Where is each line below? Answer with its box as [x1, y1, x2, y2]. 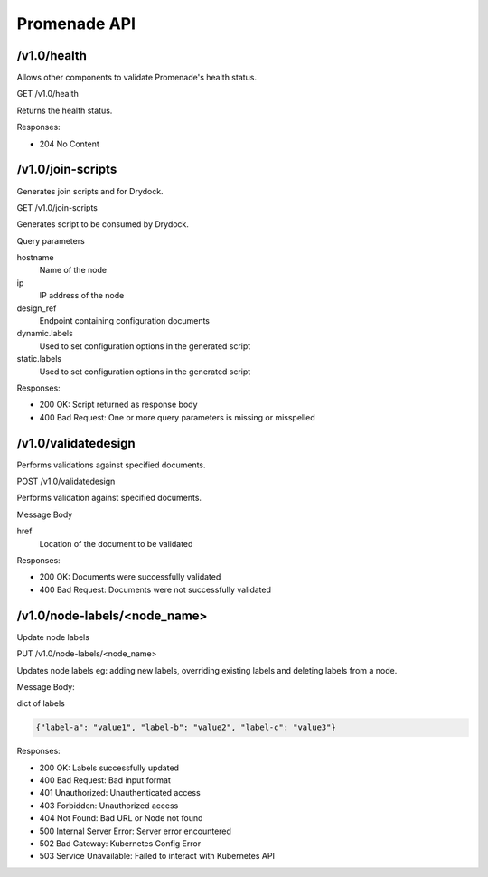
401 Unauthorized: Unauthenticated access [39, 787, 201, 798]
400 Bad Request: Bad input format [39, 775, 172, 786]
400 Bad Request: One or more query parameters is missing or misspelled [39, 411, 315, 422]
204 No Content [39, 138, 99, 149]
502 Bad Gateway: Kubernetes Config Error [39, 837, 202, 849]
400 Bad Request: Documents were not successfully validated [39, 584, 271, 595]
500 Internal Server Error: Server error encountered [39, 825, 232, 836]
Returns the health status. [16, 105, 113, 116]
